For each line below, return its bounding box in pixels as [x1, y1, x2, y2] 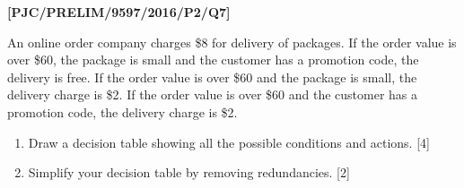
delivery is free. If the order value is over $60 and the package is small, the [7, 67, 417, 86]
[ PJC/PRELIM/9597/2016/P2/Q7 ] [7, 3, 231, 21]
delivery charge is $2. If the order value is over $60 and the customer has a [7, 85, 418, 104]
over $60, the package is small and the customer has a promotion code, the [7, 50, 419, 69]
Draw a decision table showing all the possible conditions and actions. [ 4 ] [28, 132, 430, 151]
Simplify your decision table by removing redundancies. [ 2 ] [28, 163, 350, 182]
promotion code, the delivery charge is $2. [7, 102, 238, 121]
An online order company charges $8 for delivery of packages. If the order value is [7, 32, 457, 51]
